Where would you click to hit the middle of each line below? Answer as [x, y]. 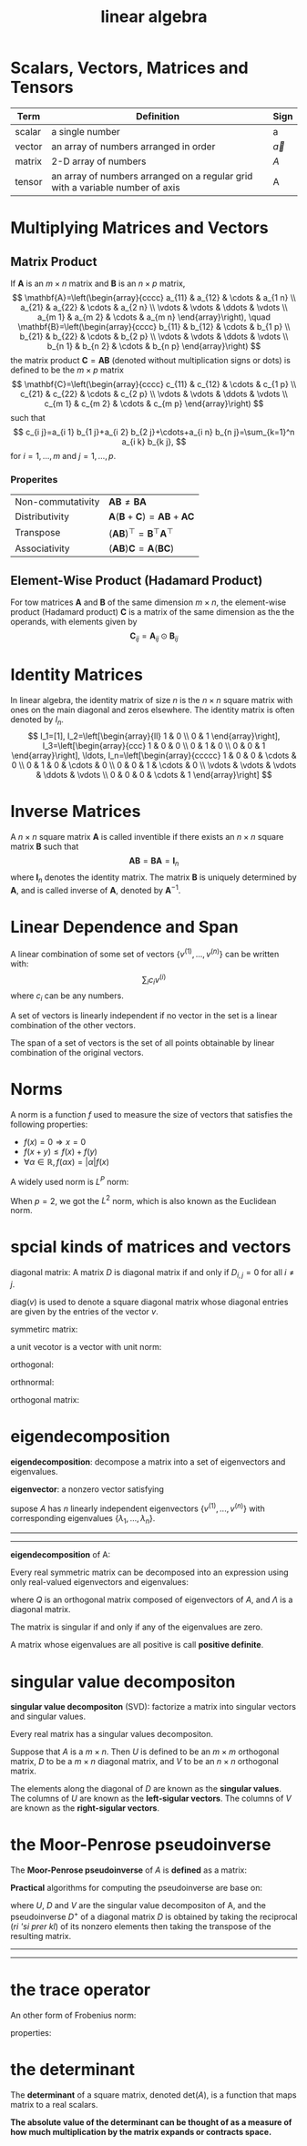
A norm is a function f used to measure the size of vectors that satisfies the [152, 1114]
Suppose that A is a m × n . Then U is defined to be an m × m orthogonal [145, 1752]
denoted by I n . [37, 720]
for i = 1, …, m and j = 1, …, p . [63, 455]
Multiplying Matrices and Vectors [139, 228]
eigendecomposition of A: [61, 1555]
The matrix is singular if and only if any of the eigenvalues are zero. [137, 1627]
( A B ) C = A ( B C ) [142, 548]
